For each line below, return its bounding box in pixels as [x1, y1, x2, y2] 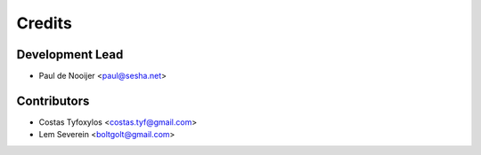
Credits [16, 13, 73, 33]
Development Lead [16, 47, 124, 62]
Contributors [16, 93, 90, 108]
